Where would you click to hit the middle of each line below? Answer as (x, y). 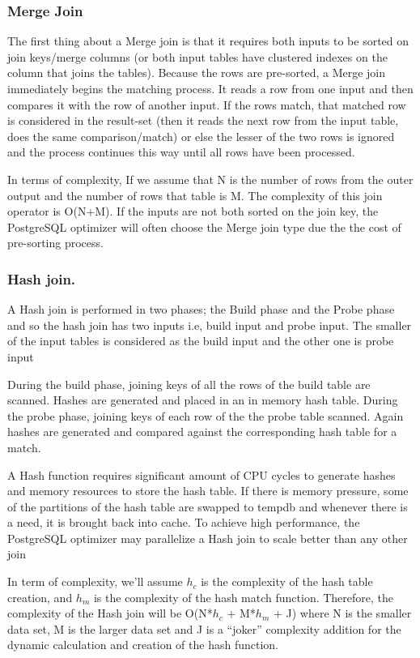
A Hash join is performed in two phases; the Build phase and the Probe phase (201, 309)
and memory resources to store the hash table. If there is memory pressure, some (208, 491)
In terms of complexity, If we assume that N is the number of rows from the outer (210, 179)
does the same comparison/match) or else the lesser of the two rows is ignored (201, 136)
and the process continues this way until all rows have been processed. (181, 152)
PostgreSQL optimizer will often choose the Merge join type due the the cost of (204, 226)
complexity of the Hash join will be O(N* (110, 613)
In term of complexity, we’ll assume (95, 581)
